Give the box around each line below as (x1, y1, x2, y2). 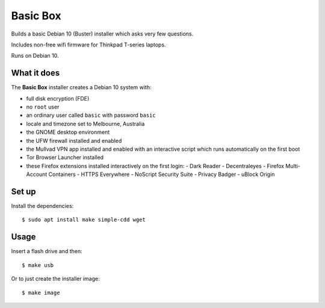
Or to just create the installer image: (11, 275, 100, 283)
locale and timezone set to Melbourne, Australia (26, 120, 145, 127)
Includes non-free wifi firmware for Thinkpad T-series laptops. (11, 41, 166, 48)
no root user (26, 103, 60, 111)
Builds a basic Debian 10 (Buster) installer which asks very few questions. (11, 30, 194, 37)
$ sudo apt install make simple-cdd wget (22, 216, 146, 223)
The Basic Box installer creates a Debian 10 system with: (11, 84, 152, 91)
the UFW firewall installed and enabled (26, 137, 122, 144)
